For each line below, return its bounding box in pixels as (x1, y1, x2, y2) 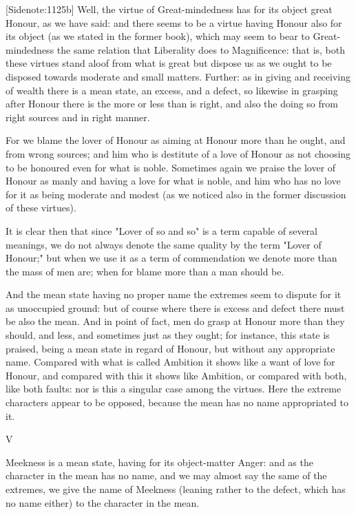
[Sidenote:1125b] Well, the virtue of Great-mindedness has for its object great (6, 2, 333, 16)
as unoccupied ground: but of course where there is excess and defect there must (6, 300, 345, 315)
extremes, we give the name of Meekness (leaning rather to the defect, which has (6, 482, 346, 496)
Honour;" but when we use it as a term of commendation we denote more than (6, 251, 337, 265)
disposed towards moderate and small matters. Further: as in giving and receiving (6, 69, 351, 83)
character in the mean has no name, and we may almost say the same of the (6, 468, 327, 483)
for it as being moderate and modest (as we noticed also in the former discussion (6, 187, 346, 201)
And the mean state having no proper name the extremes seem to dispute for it (6, 287, 342, 302)
